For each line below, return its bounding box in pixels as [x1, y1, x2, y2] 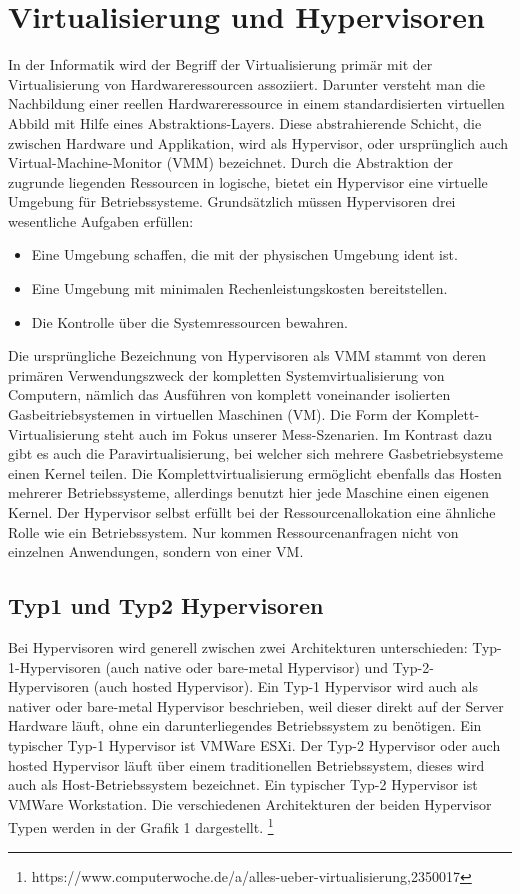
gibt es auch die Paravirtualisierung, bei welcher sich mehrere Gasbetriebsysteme [8, 443, 503, 464]
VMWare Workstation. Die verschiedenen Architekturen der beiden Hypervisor [8, 793, 492, 814]
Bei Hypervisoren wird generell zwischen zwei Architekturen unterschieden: [8, 636, 468, 657]
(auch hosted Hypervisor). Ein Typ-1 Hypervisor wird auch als [93, 676, 478, 697]
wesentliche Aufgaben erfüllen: [8, 210, 194, 231]
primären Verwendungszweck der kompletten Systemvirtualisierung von [8, 364, 445, 385]
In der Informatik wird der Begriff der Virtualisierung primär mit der [8, 54, 433, 75]
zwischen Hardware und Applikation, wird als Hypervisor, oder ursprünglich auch [8, 132, 509, 153]
